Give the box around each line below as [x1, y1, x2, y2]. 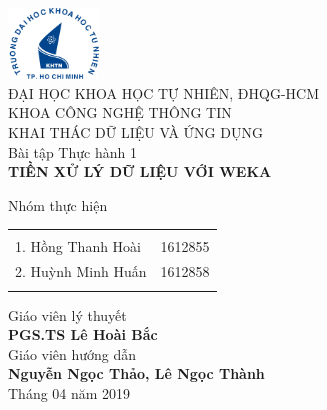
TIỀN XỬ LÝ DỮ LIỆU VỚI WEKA [8, 161, 272, 182]
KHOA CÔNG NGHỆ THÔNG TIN [8, 102, 232, 123]
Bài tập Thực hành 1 [8, 141, 137, 162]
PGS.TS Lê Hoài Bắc [8, 324, 158, 345]
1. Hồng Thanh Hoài [15, 236, 142, 257]
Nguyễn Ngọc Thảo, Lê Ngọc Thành [8, 363, 265, 384]
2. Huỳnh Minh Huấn [15, 261, 147, 282]
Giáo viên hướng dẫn [8, 343, 137, 364]
